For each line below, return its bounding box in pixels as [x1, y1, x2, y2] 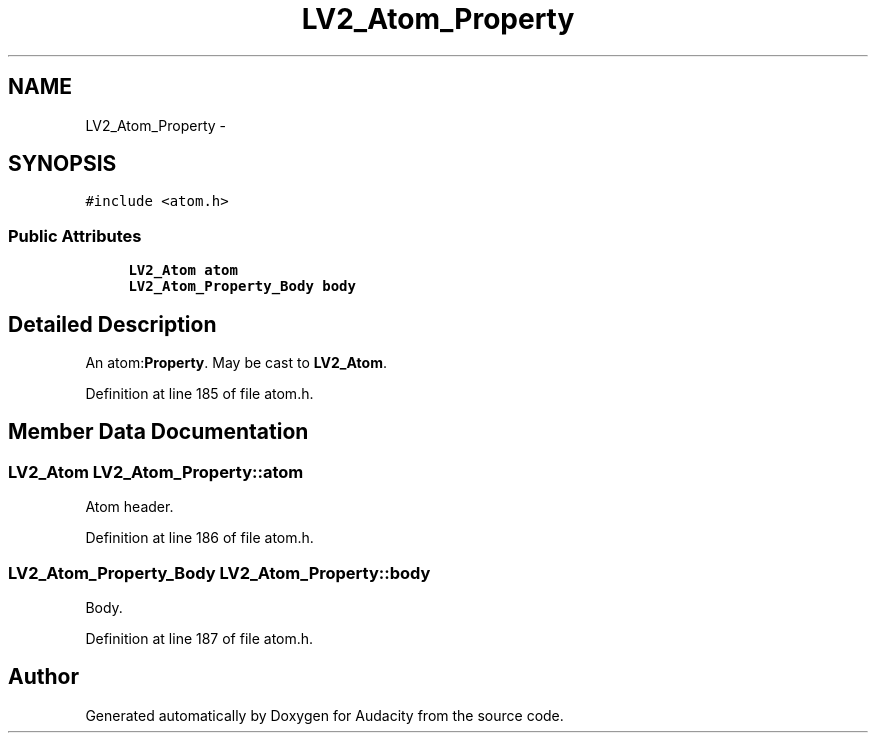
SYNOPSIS [8, 151, 117, 177]
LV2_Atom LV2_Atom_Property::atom [8, 461, 304, 482]
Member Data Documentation [8, 419, 309, 445]
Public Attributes [8, 225, 142, 246]
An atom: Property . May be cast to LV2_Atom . [85, 354, 387, 372]
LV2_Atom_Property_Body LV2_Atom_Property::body [8, 562, 431, 583]
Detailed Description [8, 311, 217, 337]
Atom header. [85, 498, 174, 516]
